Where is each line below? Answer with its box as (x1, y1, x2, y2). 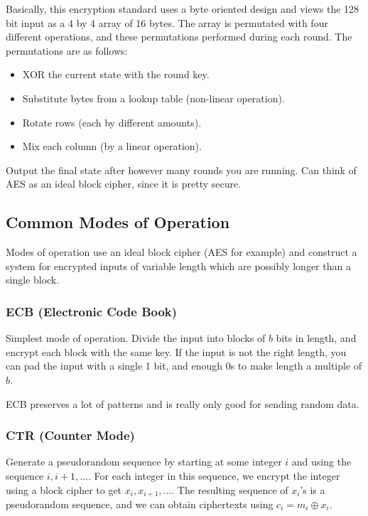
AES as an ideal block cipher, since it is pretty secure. (6, 176, 242, 191)
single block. (6, 272, 60, 287)
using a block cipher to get (6, 482, 122, 497)
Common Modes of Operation (6, 211, 230, 233)
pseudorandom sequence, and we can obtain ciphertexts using (6, 496, 274, 511)
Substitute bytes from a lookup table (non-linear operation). (22, 90, 285, 105)
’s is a (300, 482, 325, 497)
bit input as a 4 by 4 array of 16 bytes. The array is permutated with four (6, 15, 328, 30)
